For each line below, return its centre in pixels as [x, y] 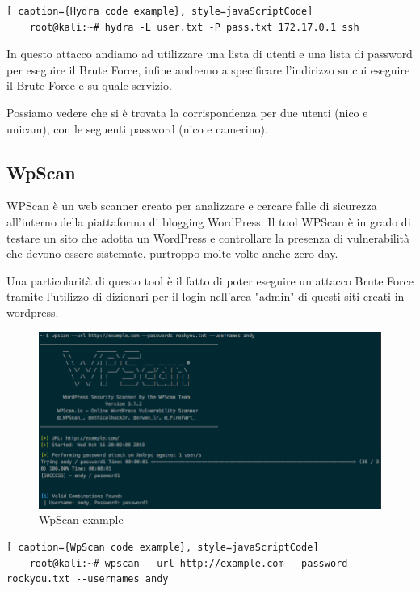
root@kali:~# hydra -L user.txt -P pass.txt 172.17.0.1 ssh [194, 27]
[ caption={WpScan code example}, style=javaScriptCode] [163, 547]
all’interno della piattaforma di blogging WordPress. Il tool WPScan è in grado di [209, 221]
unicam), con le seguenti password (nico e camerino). [137, 128]
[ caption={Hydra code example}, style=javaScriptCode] [160, 11]
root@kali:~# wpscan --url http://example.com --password [189, 563]
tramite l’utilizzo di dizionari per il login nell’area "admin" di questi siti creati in [206, 296]
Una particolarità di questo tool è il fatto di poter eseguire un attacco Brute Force [210, 280]
